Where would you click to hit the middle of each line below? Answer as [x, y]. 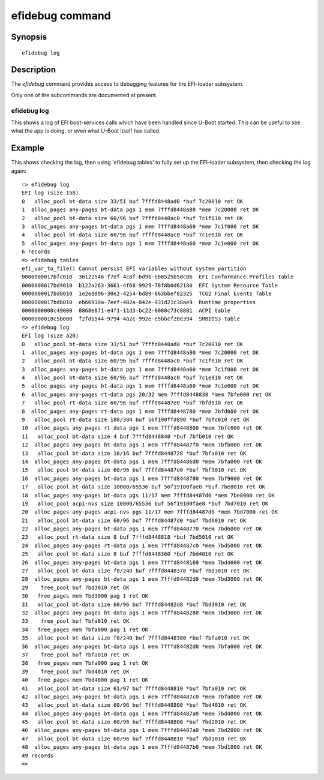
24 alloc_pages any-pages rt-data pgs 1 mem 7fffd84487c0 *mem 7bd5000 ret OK [142, 545]
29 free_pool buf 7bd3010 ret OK [76, 587]
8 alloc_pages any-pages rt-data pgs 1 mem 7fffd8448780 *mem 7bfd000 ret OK [140, 411]
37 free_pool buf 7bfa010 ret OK [76, 655]
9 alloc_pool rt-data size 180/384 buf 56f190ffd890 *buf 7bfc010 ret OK [136, 420]
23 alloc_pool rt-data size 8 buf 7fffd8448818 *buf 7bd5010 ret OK [128, 537]
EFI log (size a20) [50, 336]
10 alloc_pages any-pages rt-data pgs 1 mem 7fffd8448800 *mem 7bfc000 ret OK [142, 428]
